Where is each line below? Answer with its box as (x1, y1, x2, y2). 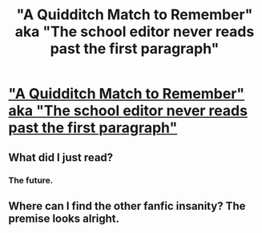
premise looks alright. (8, 211, 120, 225)
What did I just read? (8, 151, 114, 164)
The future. (8, 175, 54, 186)
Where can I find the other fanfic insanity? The (8, 199, 246, 213)
